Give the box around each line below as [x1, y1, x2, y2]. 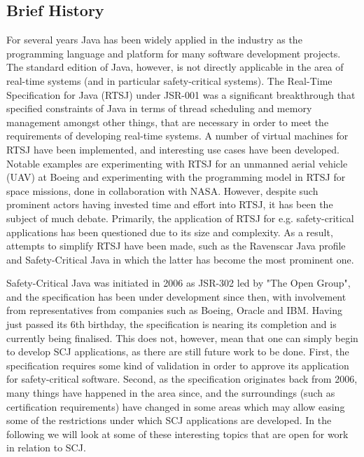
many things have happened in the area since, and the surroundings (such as [6, 386, 335, 400]
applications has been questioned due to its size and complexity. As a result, [6, 224, 333, 239]
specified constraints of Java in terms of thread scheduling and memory [6, 101, 312, 116]
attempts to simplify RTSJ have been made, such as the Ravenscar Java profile [6, 238, 346, 253]
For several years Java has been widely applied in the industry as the [6, 32, 302, 47]
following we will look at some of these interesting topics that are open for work [6, 426, 349, 441]
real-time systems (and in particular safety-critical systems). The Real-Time [6, 73, 332, 88]
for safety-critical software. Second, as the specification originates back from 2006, [6, 371, 358, 386]
